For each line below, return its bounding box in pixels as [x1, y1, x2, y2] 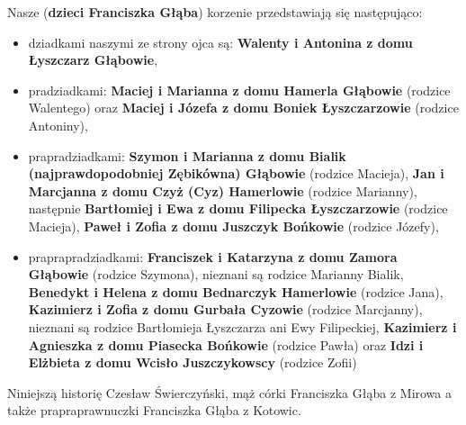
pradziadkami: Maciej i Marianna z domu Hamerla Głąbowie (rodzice [28, 80, 451, 99]
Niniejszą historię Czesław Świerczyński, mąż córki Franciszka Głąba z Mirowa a [7, 383, 453, 402]
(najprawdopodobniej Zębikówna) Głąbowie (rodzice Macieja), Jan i [28, 164, 444, 183]
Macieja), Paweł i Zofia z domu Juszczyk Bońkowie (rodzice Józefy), [28, 216, 439, 235]
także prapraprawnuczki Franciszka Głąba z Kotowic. [7, 401, 301, 420]
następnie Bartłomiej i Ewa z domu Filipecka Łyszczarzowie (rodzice [28, 199, 448, 218]
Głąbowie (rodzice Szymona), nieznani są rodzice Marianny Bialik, [28, 265, 404, 284]
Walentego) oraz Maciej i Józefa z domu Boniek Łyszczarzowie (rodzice [28, 98, 459, 117]
